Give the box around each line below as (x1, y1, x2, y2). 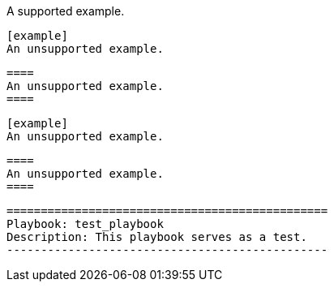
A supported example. (6, 4, 125, 18)
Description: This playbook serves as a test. (6, 230, 307, 243)
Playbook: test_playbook (6, 217, 164, 230)
